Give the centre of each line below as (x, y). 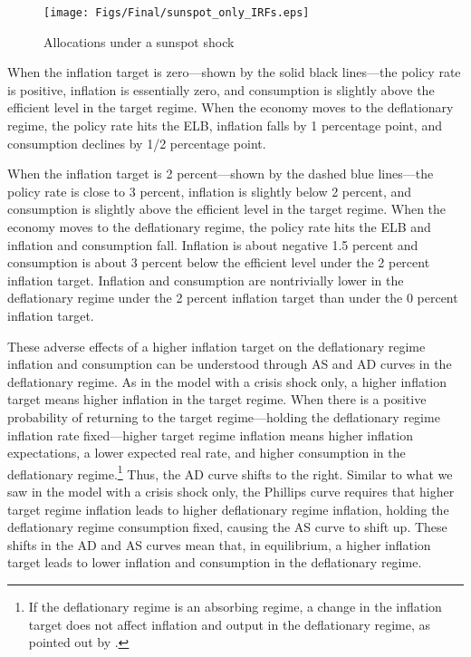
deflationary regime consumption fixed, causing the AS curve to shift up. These (227, 527)
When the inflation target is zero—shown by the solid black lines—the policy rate (234, 72)
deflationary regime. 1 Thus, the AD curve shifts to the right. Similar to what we (230, 472)
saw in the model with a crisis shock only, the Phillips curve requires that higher (231, 491)
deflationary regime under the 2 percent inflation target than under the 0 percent (233, 298)
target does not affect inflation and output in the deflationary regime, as (230, 624)
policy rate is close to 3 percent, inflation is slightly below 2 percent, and (210, 191)
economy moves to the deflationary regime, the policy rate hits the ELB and (219, 227)
